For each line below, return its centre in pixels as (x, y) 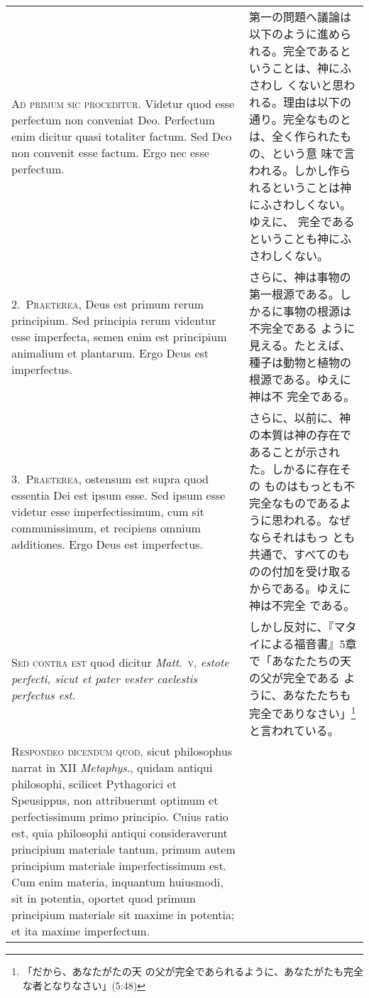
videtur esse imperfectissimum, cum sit (108, 511)
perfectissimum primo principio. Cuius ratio (120, 817)
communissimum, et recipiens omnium (106, 527)
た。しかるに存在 (294, 469)
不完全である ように (302, 328)
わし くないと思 (302, 85)
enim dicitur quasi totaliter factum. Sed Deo (122, 136)
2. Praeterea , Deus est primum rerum (108, 304)
